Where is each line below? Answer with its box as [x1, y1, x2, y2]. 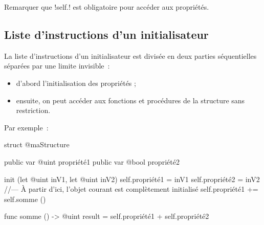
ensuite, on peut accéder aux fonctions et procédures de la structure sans [16, 95, 245, 105]
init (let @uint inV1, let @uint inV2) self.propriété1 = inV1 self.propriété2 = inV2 [4, 173, 260, 184]
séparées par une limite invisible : [4, 60, 110, 71]
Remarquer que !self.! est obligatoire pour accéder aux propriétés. [4, 2, 209, 12]
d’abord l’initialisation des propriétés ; [16, 77, 136, 88]
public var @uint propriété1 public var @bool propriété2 [4, 156, 180, 167]
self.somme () [4, 193, 46, 204]
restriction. [16, 105, 51, 116]
